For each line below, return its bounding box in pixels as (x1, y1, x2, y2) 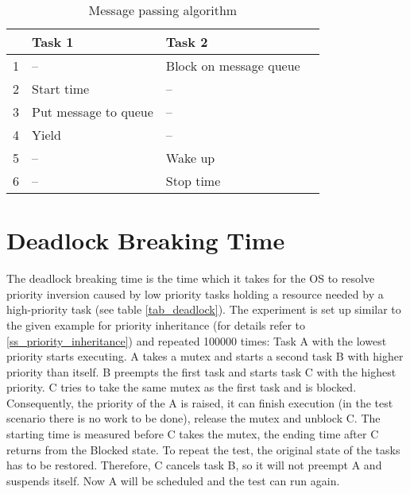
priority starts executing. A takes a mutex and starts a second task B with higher (6, 348, 404, 365)
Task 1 (32, 33, 74, 51)
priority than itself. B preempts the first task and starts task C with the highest (6, 363, 396, 380)
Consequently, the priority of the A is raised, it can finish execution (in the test (6, 394, 393, 411)
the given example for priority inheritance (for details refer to (6, 316, 306, 333)
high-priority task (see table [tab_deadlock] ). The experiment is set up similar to (6, 301, 401, 318)
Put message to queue (32, 102, 153, 121)
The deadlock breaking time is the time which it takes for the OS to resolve (6, 270, 375, 287)
